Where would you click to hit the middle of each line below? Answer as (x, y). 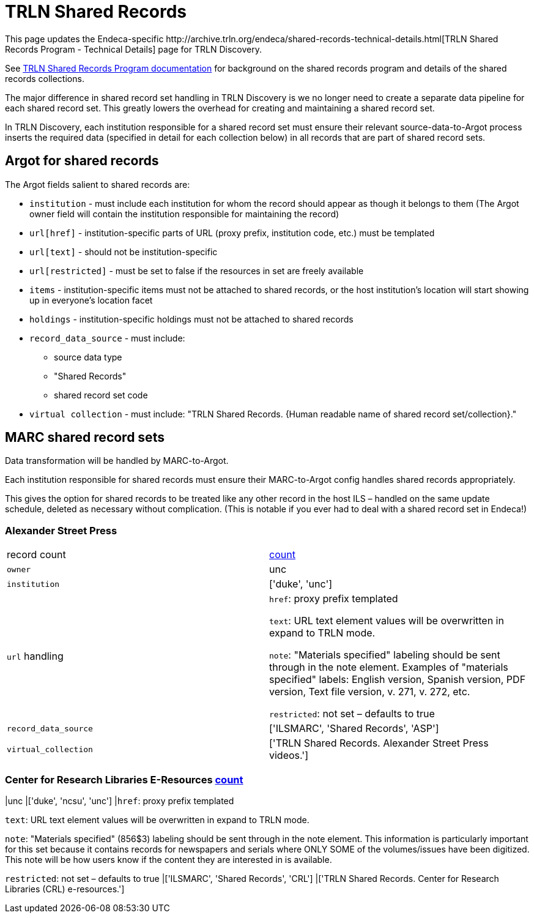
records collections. (45, 78)
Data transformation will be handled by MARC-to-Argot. (117, 461)
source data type (88, 357)
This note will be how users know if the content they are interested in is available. (169, 859)
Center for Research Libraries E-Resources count (124, 779)
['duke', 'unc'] (301, 584)
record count (36, 555)
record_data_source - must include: (107, 338)
